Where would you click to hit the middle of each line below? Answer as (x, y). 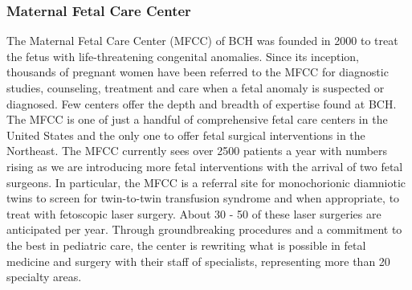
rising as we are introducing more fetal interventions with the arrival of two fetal (205, 166)
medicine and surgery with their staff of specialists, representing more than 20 (198, 261)
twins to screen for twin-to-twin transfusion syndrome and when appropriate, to (203, 198)
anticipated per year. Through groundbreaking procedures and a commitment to (204, 229)
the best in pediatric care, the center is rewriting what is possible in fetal (186, 245)
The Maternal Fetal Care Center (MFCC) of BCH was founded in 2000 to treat (202, 41)
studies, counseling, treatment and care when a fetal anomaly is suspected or (196, 88)
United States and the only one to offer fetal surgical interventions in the (186, 135)
